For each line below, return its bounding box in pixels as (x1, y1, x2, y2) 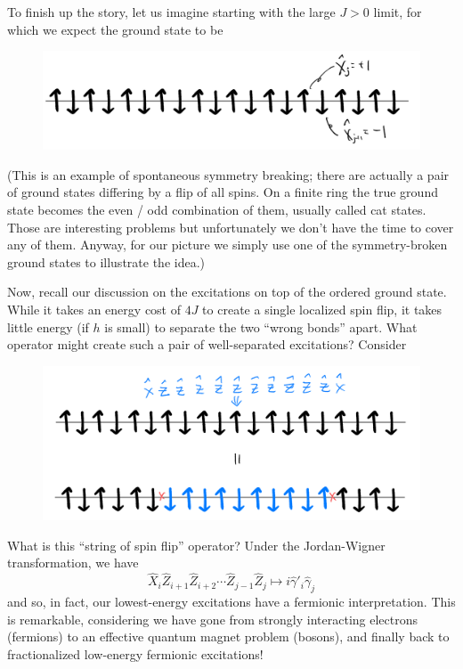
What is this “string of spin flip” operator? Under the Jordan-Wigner (7, 535, 386, 554)
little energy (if (7, 317, 89, 336)
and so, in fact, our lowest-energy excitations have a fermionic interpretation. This (7, 591, 456, 610)
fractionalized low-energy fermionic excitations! (7, 644, 264, 663)
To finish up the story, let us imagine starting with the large (7, 3, 336, 20)
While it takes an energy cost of (7, 299, 182, 318)
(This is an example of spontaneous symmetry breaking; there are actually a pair (7, 165, 450, 184)
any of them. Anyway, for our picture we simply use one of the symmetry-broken (7, 235, 448, 254)
